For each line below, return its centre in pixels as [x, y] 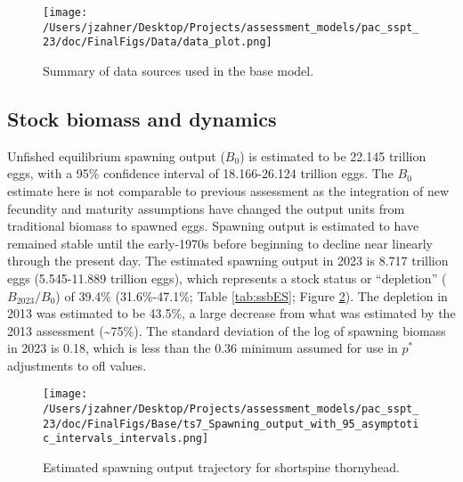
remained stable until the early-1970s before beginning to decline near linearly [220, 243]
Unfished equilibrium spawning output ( [116, 155]
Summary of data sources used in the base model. [179, 70]
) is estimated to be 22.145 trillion [333, 155]
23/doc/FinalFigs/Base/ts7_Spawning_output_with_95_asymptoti [231, 424]
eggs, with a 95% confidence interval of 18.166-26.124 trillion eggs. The [200, 173]
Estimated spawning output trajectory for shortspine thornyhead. [221, 467]
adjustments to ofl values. [77, 365]
